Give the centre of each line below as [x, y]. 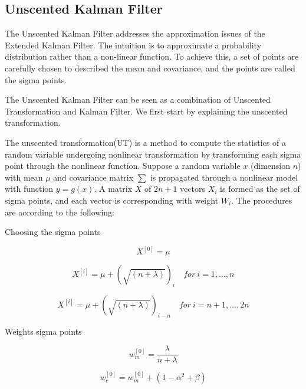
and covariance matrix [93, 177]
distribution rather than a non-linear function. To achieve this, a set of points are [152, 56]
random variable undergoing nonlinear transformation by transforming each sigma [153, 154]
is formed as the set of [260, 189]
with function [29, 189]
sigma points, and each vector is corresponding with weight [112, 200]
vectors [193, 189]
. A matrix [113, 189]
